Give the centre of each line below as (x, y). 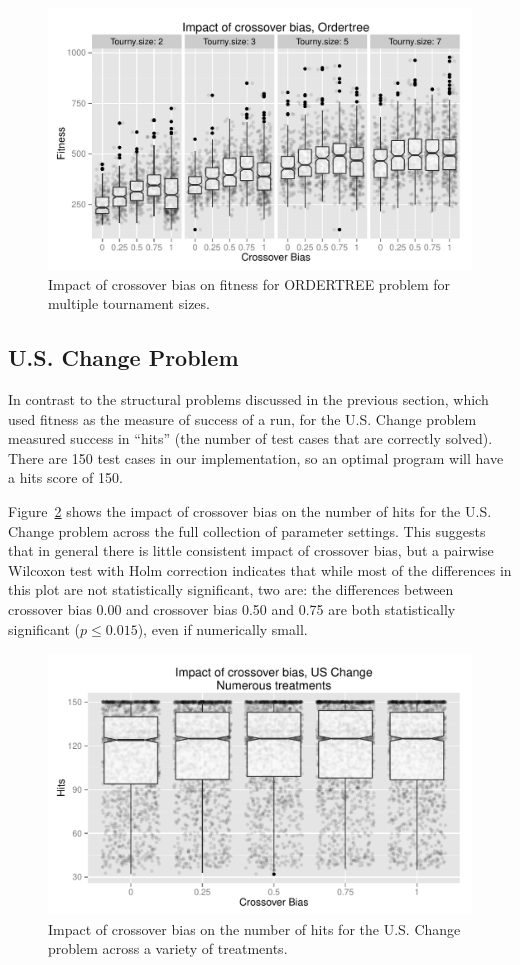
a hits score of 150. (65, 477)
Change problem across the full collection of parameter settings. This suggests (247, 530)
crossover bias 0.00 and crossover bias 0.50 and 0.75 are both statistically (232, 609)
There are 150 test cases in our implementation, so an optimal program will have (256, 457)
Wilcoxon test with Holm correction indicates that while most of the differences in (260, 569)
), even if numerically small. (222, 628)
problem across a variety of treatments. (168, 948)
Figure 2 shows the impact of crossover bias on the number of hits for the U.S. (250, 511)
